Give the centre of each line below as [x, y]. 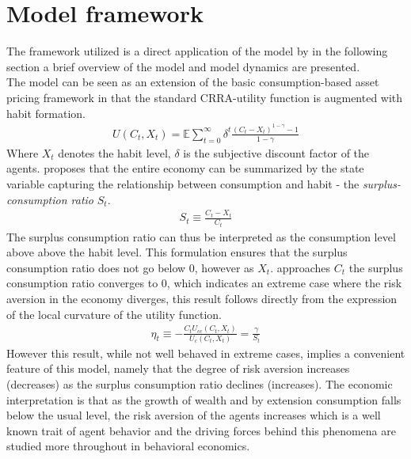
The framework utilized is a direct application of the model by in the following [197, 51]
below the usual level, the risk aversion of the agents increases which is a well [194, 415]
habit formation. [46, 113]
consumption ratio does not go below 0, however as [130, 267]
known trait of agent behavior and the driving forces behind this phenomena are [201, 430]
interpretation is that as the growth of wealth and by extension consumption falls [204, 399]
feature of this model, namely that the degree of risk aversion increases [178, 368]
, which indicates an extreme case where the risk [284, 283]
